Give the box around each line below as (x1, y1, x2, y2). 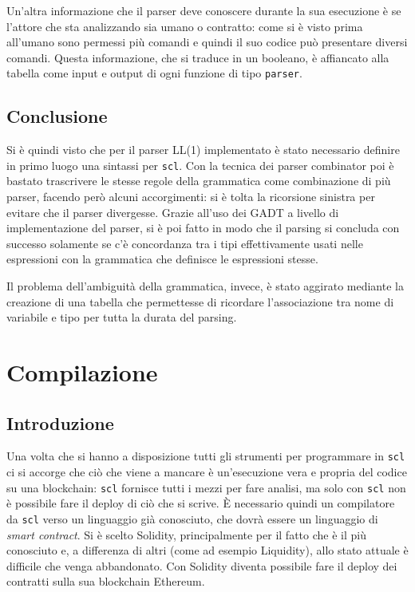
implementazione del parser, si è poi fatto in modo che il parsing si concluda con (6, 219, 400, 236)
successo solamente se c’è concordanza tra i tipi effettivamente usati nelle (6, 235, 363, 251)
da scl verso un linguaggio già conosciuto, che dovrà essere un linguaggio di (6, 510, 378, 527)
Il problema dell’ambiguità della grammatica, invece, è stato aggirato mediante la (6, 278, 404, 294)
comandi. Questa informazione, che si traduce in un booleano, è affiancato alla (6, 49, 389, 65)
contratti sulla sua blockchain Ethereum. (6, 573, 205, 590)
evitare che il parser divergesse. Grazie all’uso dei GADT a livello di (6, 203, 339, 220)
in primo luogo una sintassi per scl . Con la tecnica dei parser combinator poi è (6, 156, 394, 173)
